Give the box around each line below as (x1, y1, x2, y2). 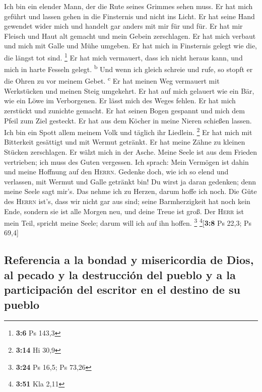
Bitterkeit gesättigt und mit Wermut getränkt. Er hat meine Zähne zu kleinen (4, 137, 245, 147)
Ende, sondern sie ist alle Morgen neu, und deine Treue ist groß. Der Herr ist (4, 206, 244, 216)
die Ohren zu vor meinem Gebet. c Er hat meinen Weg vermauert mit (4, 74, 220, 86)
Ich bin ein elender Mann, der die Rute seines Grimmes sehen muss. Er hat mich (4, 1, 253, 11)
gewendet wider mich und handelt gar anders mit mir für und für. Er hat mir (4, 21, 243, 31)
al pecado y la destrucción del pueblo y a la (4, 267, 236, 282)
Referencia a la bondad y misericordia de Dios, (4, 252, 254, 268)
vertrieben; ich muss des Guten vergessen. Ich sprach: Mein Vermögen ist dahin (4, 156, 249, 167)
